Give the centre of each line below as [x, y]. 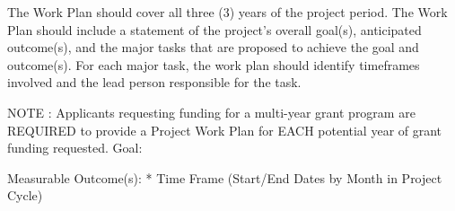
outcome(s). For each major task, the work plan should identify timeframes [214, 64]
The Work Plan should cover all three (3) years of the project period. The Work [227, 12]
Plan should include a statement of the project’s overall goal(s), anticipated [214, 29]
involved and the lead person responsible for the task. [154, 82]
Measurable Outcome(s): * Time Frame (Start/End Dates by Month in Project [225, 177]
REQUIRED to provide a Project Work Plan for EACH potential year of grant [225, 130]
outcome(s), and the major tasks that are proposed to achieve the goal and [213, 47]
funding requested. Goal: [75, 148]
